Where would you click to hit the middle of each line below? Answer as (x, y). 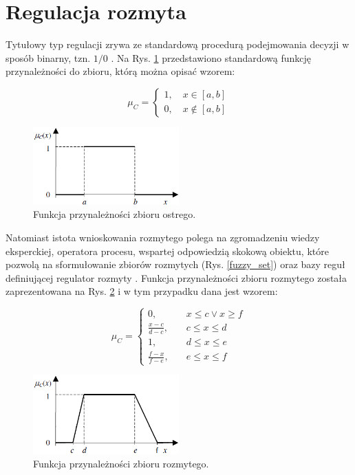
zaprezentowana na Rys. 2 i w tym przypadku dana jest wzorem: (142, 291)
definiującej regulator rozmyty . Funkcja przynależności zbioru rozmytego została (176, 277)
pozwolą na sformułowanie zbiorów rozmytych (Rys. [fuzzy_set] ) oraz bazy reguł (175, 264)
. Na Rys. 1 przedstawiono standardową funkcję (211, 57)
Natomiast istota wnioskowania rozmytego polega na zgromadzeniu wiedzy (163, 237)
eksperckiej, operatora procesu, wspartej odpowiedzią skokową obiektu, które (167, 251)
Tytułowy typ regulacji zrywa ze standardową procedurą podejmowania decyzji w (177, 44)
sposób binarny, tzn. (48, 57)
